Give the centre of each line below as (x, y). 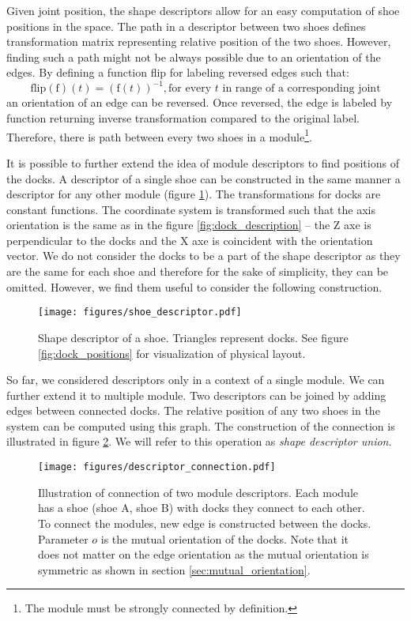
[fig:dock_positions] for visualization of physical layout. (172, 353)
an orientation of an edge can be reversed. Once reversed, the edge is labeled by (200, 102)
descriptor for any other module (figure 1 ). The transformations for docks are (194, 194)
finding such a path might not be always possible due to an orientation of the (194, 56)
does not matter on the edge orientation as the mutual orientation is (204, 554)
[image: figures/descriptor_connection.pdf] (157, 467)
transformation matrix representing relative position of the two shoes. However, (199, 41)
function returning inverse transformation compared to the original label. (183, 118)
